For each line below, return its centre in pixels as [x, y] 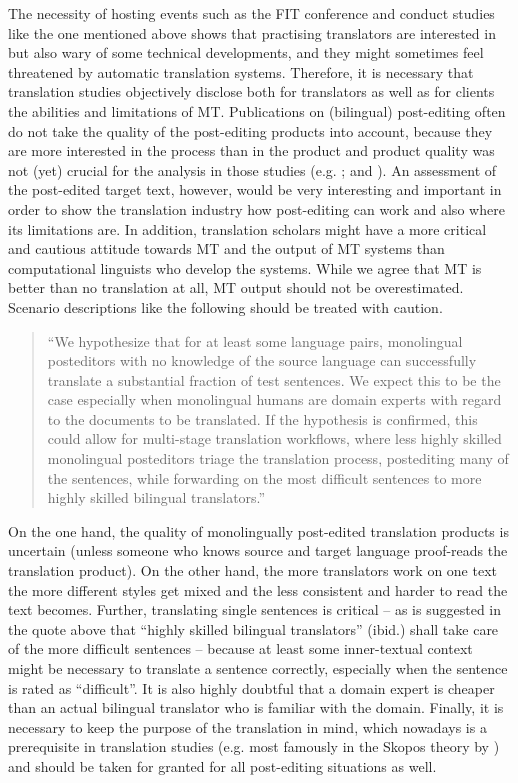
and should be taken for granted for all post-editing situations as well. [222, 765]
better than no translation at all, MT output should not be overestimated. [236, 287]
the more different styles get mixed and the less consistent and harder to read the [258, 589]
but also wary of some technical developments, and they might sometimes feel [246, 52]
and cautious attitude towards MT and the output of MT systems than [226, 248]
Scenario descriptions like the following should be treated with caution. [225, 306]
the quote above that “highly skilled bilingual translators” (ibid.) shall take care [253, 628]
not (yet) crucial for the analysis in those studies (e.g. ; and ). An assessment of [252, 169]
